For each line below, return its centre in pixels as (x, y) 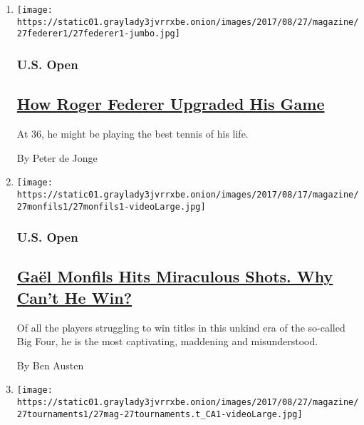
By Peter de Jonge (57, 157)
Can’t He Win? (74, 297)
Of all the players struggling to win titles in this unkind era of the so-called (181, 327)
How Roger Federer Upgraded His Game (171, 104)
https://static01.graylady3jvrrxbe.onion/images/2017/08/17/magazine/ (188, 194)
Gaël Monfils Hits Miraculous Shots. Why (175, 276)
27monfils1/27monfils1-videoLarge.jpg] (111, 206)
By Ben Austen (50, 365)
